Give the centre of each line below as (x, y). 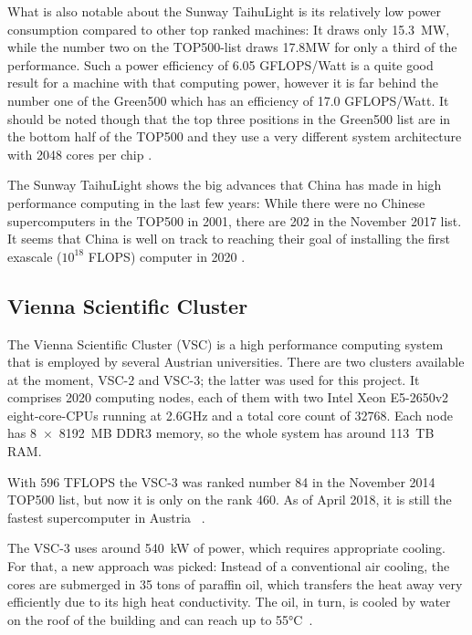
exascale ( (35, 256)
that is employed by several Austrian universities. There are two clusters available (236, 362)
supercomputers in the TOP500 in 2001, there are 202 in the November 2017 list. (235, 220)
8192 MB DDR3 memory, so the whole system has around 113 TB (246, 433)
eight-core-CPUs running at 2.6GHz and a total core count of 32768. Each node (230, 415)
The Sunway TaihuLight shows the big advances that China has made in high (225, 185)
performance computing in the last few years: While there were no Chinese (216, 202)
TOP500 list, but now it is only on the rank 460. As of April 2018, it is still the (230, 500)
